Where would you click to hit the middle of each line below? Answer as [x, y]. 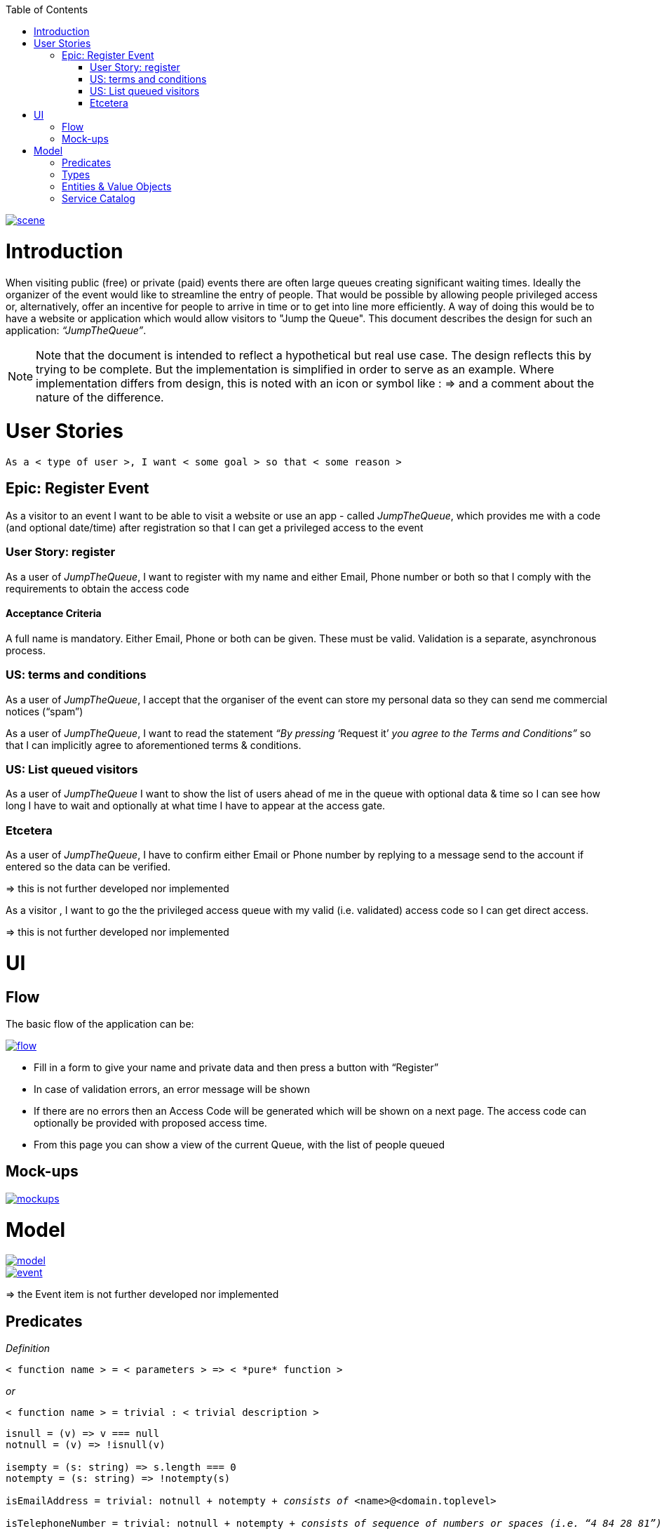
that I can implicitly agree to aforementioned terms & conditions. [154, 745]
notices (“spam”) [45, 711]
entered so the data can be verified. [88, 867]
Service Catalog [99, 198]
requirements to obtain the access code [97, 588]
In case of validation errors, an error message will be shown [172, 1089]
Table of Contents [47, 9]
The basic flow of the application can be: [100, 1023]
